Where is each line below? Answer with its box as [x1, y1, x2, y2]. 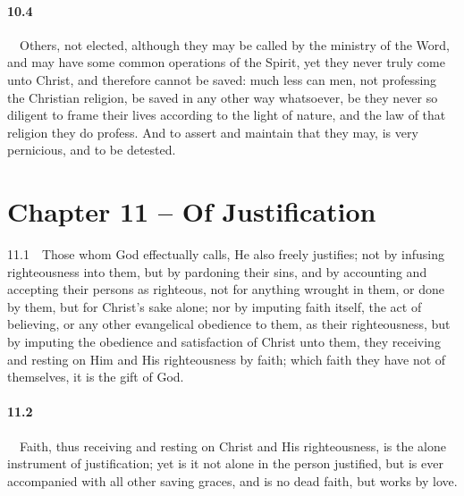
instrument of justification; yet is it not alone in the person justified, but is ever [7, 454, 443, 473]
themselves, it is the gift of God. [7, 367, 184, 386]
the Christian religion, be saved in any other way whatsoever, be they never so [7, 88, 438, 106]
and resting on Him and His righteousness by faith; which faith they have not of [7, 349, 446, 368]
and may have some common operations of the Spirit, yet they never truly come [7, 53, 445, 71]
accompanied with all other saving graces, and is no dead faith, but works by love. [7, 471, 458, 490]
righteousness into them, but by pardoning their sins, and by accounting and [7, 262, 427, 281]
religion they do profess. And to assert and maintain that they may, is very [7, 122, 418, 141]
